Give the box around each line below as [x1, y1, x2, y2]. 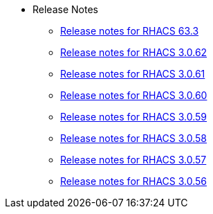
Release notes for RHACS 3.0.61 [60, 68, 205, 80]
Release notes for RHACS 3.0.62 [60, 46, 207, 58]
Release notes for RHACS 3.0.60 [60, 89, 207, 101]
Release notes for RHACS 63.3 [60, 25, 199, 37]
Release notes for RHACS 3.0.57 [60, 154, 207, 166]
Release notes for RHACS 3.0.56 [60, 175, 207, 187]
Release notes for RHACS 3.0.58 [60, 132, 207, 144]
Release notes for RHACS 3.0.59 [60, 111, 207, 123]
